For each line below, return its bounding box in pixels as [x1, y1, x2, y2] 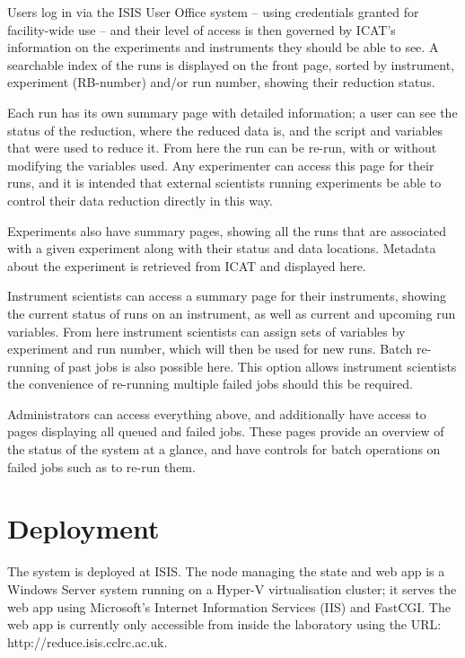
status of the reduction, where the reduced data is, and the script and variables [7, 120, 443, 139]
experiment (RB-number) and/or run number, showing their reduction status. [7, 73, 435, 92]
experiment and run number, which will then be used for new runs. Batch [7, 339, 413, 358]
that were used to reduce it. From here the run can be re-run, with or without [7, 138, 437, 157]
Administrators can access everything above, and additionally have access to [7, 404, 426, 423]
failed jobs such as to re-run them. [7, 457, 196, 476]
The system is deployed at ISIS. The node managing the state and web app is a [7, 562, 445, 581]
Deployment [7, 510, 160, 547]
